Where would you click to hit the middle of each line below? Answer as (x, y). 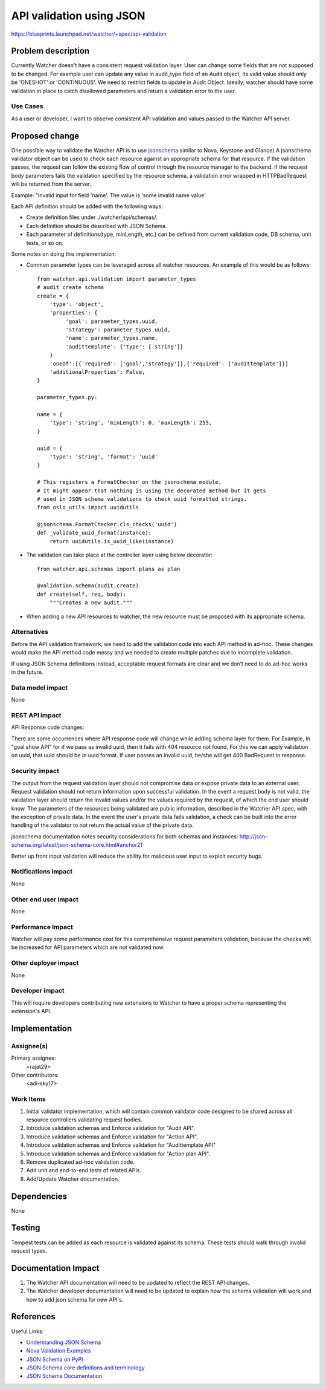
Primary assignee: (34, 1058)
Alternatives (30, 632)
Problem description (50, 51)
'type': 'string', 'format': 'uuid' (104, 456)
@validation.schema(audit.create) (88, 586)
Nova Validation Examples (59, 1351)
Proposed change (45, 136)
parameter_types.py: (67, 397)
